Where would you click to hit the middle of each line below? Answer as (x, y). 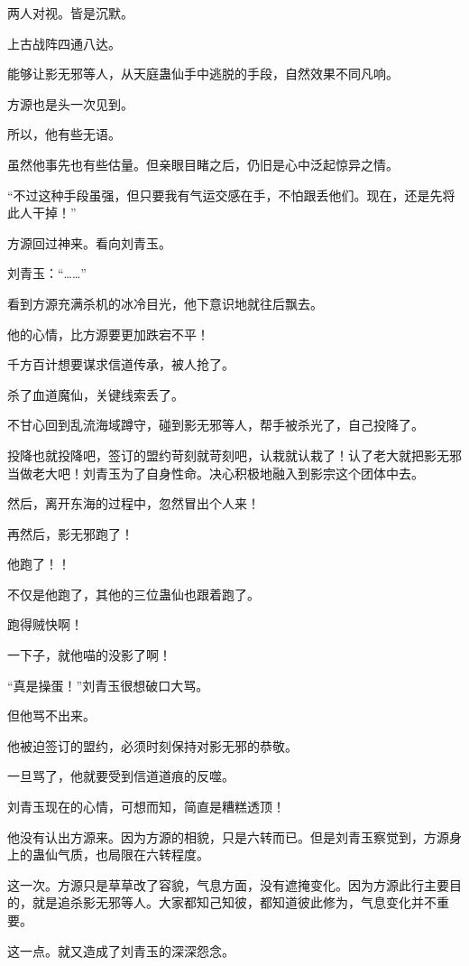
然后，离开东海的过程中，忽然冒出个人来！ (133, 503)
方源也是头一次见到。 (70, 103)
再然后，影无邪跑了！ (70, 533)
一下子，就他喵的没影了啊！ (89, 655)
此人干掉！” (42, 213)
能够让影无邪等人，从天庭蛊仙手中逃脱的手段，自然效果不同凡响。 (203, 74)
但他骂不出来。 (51, 715)
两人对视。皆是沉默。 (70, 13)
